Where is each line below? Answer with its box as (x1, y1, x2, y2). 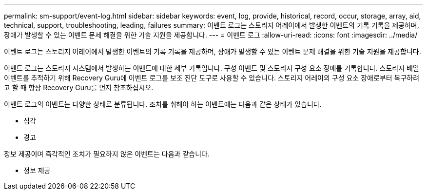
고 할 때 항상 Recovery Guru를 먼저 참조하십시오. (4, 83, 154, 92)
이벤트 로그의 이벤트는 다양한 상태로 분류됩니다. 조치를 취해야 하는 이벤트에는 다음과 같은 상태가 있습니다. (4, 100, 322, 108)
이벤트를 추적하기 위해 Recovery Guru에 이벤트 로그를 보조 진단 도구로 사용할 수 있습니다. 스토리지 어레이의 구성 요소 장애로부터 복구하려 (4, 74, 420, 82)
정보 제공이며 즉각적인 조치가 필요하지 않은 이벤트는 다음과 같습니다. (4, 150, 210, 158)
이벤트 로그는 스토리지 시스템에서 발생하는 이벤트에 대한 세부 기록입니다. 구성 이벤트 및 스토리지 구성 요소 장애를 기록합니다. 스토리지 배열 (4, 64, 419, 72)
